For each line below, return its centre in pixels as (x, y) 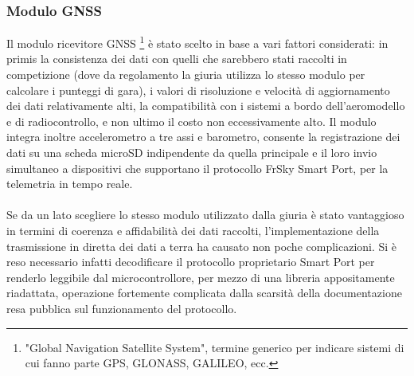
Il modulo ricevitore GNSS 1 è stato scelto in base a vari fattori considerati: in (197, 42)
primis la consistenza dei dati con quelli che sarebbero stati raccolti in (177, 59)
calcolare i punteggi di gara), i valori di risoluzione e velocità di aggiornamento (198, 90)
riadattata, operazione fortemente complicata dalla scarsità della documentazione (204, 293)
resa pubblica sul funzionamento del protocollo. (122, 308)
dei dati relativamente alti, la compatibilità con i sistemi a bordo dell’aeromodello (206, 106)
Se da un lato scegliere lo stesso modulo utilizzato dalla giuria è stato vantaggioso (205, 215)
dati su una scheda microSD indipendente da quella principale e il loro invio (192, 153)
